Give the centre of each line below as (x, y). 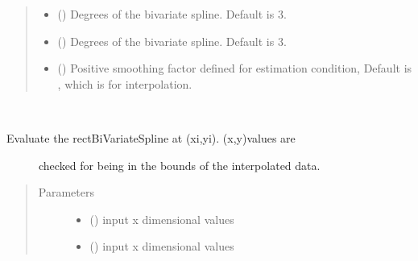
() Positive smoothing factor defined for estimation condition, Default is (235, 68)
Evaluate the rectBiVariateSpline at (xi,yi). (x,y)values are (151, 137)
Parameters (66, 192)
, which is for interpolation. (125, 83)
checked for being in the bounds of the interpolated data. (180, 165)
